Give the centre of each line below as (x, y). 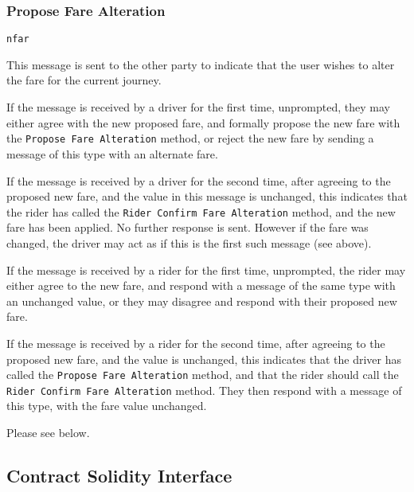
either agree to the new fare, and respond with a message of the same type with (201, 285)
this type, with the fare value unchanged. (107, 406)
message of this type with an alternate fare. (112, 153)
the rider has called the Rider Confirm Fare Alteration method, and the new (201, 211)
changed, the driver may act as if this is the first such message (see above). (189, 242)
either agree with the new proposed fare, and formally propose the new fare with (203, 122)
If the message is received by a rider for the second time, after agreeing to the (196, 343)
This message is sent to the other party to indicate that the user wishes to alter (201, 64)
